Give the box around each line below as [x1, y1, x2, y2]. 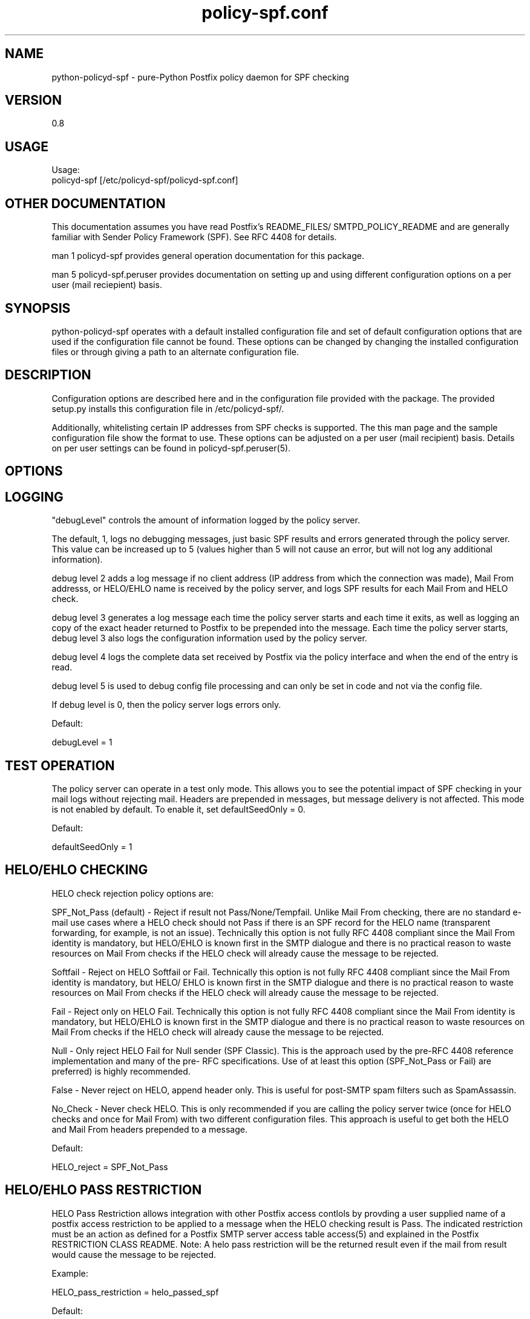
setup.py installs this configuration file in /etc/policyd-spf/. [51, 403, 284, 414]
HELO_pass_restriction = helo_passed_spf [51, 1286, 219, 1297]
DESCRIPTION [5, 367, 91, 383]
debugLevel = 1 [51, 737, 113, 748]
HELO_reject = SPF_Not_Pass [51, 1161, 168, 1172]
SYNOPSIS [5, 300, 71, 316]
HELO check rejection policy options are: [51, 888, 214, 898]
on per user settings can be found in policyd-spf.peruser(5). [51, 442, 291, 453]
